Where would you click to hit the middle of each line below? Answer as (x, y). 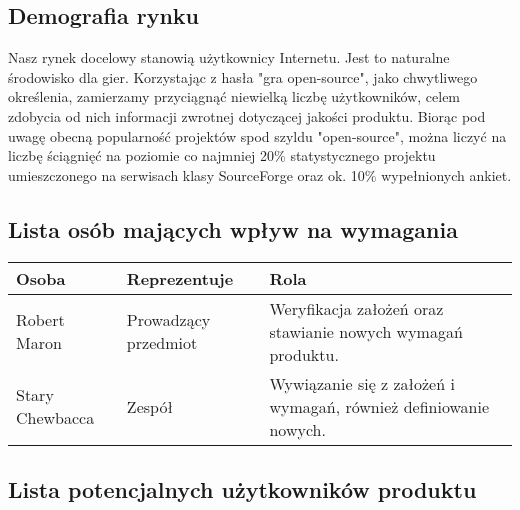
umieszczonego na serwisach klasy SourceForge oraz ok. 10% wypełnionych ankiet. (260, 174)
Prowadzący (168, 320)
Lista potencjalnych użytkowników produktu (242, 488)
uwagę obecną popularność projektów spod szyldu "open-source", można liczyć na (257, 135)
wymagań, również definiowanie (379, 406)
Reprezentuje (180, 278)
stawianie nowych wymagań (366, 331)
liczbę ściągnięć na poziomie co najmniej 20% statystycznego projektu (222, 155)
